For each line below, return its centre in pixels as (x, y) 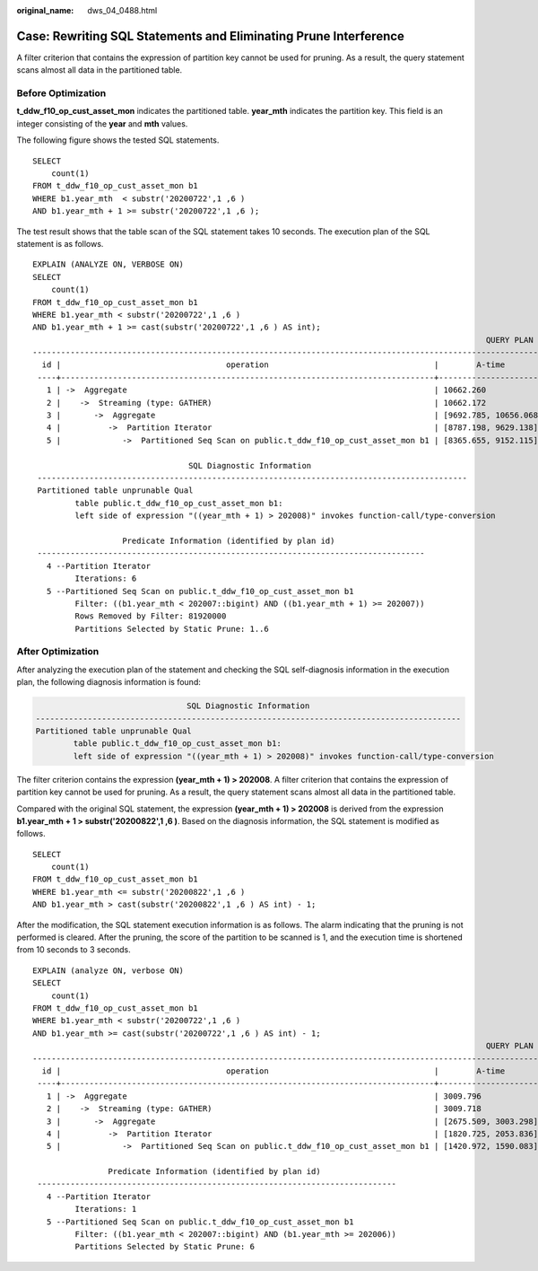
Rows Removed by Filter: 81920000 (151, 616)
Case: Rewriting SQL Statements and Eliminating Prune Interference (211, 36)
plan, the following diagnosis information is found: (108, 682)
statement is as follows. (60, 243)
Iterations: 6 (106, 579)
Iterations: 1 (106, 1209)
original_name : (45, 10)
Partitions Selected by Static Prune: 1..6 (172, 629)
